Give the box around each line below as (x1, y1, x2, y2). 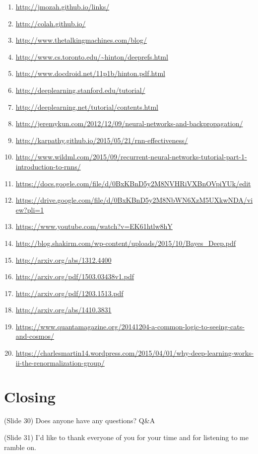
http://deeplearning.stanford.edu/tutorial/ (15, 84, 145, 95)
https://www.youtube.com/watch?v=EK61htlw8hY (15, 221, 173, 231)
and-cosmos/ (15, 331, 54, 341)
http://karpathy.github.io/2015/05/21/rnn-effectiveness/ (15, 135, 188, 145)
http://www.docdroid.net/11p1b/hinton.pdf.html (15, 68, 165, 78)
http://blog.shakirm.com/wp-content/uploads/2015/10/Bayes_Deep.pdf (15, 237, 236, 248)
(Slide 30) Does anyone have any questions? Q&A (4, 415, 155, 426)
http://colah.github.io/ (15, 18, 86, 28)
